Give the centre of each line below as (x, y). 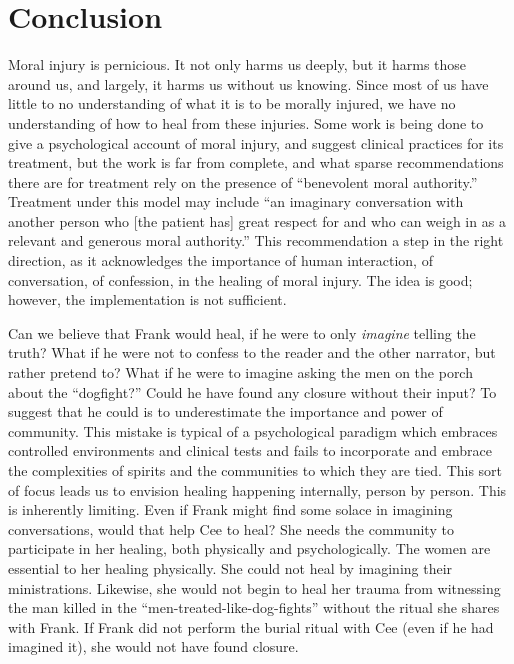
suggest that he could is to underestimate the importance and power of (225, 411)
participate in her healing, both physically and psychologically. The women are (249, 548)
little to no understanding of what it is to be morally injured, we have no (232, 103)
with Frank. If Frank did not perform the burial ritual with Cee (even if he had (251, 626)
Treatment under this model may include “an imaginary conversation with (236, 201)
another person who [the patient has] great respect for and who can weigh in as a (257, 220)
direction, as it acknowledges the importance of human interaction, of (220, 260)
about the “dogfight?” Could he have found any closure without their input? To (252, 391)
